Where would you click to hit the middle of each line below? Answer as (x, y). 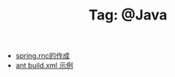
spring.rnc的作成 (43, 56)
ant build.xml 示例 (44, 65)
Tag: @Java (128, 15)
